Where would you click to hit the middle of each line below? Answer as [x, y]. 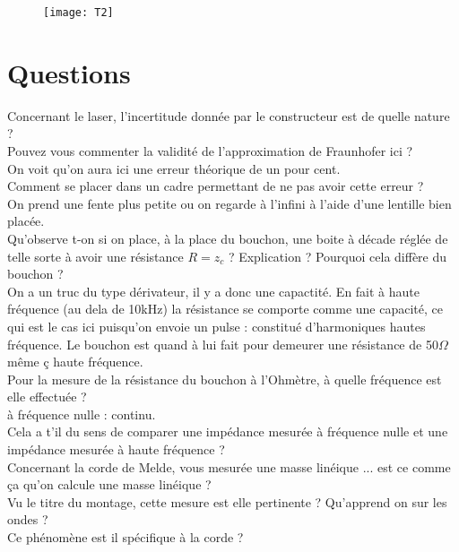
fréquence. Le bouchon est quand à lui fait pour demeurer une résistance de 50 [223, 344]
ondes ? [28, 519]
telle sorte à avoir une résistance [95, 256]
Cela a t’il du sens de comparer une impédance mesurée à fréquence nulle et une [228, 431]
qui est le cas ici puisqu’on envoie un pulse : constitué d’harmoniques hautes [217, 326]
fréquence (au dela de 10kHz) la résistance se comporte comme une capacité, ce [225, 309]
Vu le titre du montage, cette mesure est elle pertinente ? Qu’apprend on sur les [227, 501]
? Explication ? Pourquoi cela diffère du [338, 256]
